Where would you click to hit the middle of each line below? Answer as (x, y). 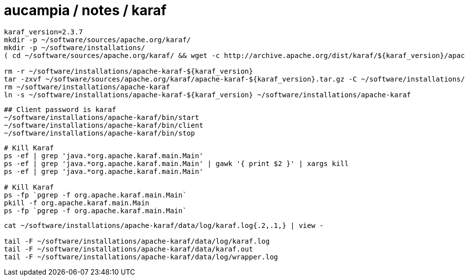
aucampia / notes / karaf (85, 10)
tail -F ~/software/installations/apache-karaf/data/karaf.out (129, 249)
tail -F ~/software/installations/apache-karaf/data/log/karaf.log (137, 241)
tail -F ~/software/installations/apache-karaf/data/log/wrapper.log (141, 257)
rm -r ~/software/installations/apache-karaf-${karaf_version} (129, 71)
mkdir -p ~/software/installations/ (75, 47)
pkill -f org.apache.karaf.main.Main (77, 203)
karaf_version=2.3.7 (44, 32)
